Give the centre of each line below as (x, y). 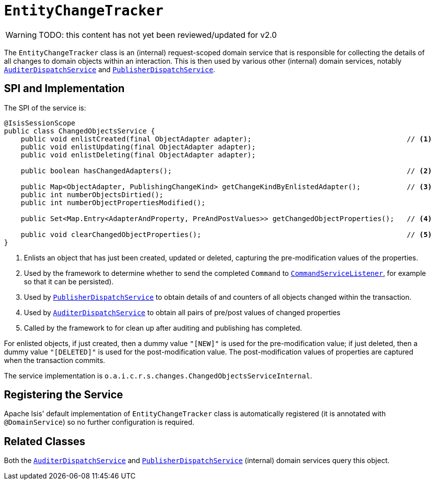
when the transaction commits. (55, 360)
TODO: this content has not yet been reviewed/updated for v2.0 (158, 35)
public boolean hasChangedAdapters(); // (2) (226, 171)
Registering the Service (63, 395)
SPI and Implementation (64, 89)
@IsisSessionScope (40, 123)
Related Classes (45, 441)
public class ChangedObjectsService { (80, 131)
